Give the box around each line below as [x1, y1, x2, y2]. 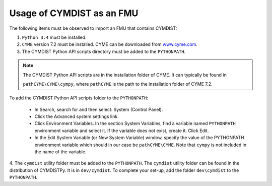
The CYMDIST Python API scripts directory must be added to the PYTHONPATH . [22, 48, 186, 54]
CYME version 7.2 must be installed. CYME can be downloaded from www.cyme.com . [22, 41, 197, 47]
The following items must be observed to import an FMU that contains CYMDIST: [9, 25, 177, 31]
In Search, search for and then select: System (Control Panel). [34, 106, 163, 112]
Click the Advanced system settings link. [34, 113, 119, 119]
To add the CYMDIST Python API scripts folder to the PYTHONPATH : [9, 95, 149, 101]
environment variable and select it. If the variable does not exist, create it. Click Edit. [34, 128, 209, 134]
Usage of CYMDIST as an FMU [9, 8, 139, 19]
